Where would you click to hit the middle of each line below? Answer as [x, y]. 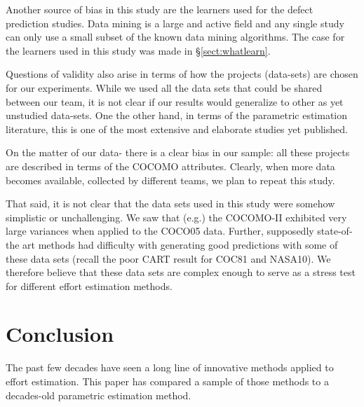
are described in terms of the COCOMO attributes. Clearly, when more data [170, 166]
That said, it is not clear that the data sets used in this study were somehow [170, 203]
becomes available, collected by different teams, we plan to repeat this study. [170, 180]
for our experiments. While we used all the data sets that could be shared [164, 87]
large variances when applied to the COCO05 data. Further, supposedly [160, 231]
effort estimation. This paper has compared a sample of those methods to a [167, 381]
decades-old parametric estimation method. [99, 395]
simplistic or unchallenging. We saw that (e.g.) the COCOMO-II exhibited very [176, 217]
